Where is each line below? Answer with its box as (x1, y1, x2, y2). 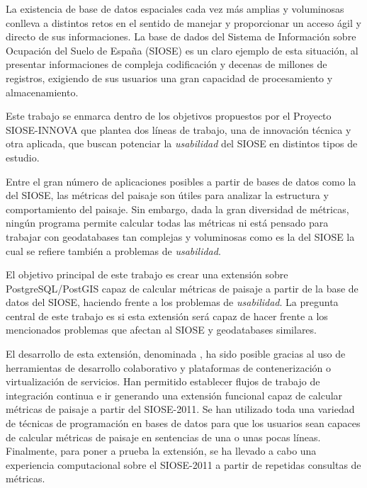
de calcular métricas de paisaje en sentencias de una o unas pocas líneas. (6, 429, 321, 444)
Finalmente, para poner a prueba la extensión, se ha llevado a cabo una (6, 443, 317, 458)
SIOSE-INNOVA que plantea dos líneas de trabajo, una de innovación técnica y (6, 122, 351, 137)
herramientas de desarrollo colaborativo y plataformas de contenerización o (6, 360, 332, 375)
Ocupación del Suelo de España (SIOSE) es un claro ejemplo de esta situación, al (6, 42, 358, 57)
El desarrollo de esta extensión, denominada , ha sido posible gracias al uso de (6, 346, 346, 361)
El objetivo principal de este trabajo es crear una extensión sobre (6, 267, 288, 282)
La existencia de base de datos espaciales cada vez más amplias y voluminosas (6, 1, 344, 16)
